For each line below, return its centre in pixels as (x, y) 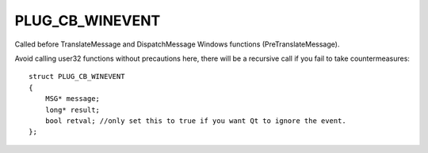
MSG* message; (73, 99)
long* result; (73, 110)
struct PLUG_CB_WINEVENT (77, 76)
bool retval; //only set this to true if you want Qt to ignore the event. (195, 121)
